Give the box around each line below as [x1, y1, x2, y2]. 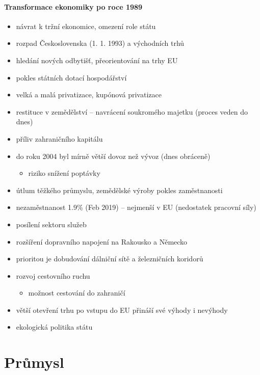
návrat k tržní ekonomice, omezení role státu [16, 20, 156, 31]
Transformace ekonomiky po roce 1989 [4, 1, 143, 12]
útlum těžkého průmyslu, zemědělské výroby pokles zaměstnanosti [16, 184, 223, 195]
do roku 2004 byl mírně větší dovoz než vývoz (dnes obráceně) [16, 150, 211, 161]
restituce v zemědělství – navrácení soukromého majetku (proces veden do [16, 106, 248, 117]
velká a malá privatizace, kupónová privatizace [16, 89, 162, 100]
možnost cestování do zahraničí [28, 287, 125, 298]
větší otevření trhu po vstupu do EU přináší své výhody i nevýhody [16, 304, 228, 315]
